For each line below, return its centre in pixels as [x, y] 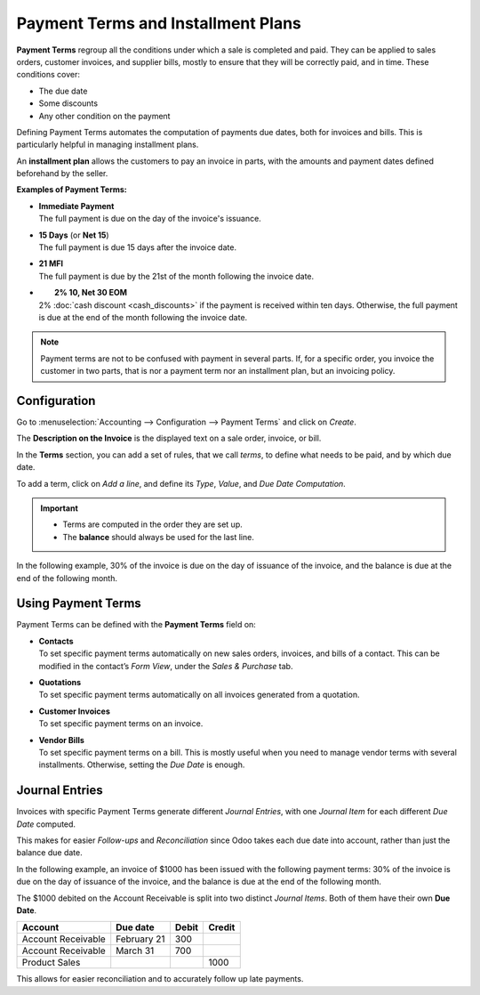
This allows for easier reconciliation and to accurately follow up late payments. [160, 979]
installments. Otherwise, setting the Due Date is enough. [142, 764]
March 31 [135, 951]
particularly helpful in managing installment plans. [108, 145]
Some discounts [68, 103]
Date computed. [46, 824]
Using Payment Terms [79, 604]
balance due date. [50, 853]
